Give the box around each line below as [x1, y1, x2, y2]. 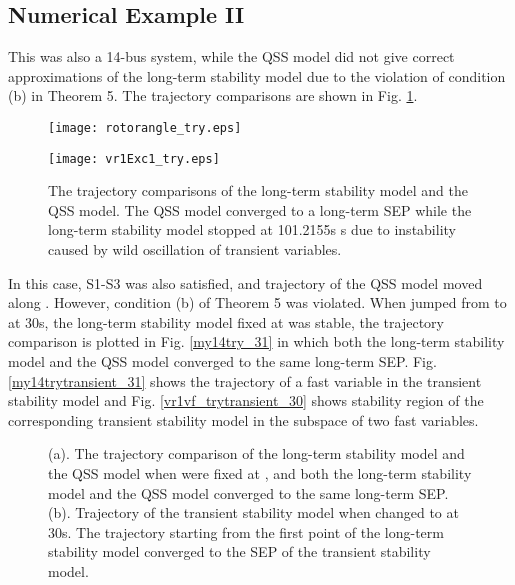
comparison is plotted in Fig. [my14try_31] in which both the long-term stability [8, 331, 505, 352]
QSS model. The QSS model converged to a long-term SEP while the [48, 199, 472, 220]
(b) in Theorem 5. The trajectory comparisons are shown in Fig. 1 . [8, 85, 418, 106]
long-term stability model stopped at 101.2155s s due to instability [48, 219, 456, 240]
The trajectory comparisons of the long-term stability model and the [48, 180, 468, 201]
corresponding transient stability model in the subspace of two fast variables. [8, 409, 479, 430]
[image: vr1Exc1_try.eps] [48, 151, 220, 166]
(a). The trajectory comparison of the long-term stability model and [48, 443, 465, 464]
